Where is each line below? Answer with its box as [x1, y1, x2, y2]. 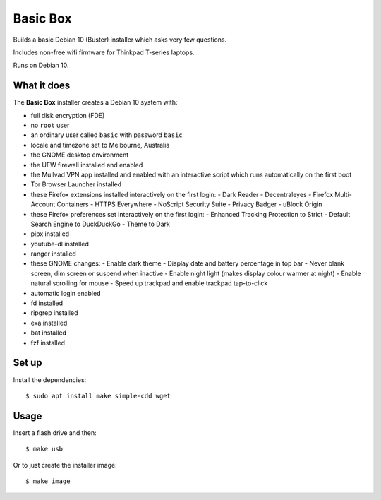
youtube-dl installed [30, 239, 90, 248]
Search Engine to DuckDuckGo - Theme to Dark [30, 220, 171, 228]
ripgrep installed [30, 309, 78, 317]
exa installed [30, 319, 68, 327]
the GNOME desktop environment [30, 150, 129, 159]
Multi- [334, 190, 353, 198]
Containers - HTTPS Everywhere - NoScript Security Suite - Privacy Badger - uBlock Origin [56, 200, 322, 208]
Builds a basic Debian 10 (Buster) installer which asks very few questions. [13, 35, 227, 44]
